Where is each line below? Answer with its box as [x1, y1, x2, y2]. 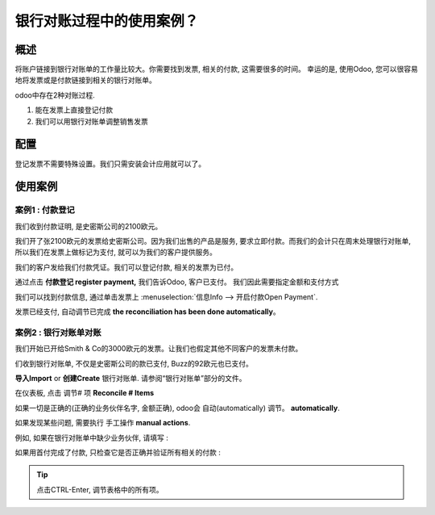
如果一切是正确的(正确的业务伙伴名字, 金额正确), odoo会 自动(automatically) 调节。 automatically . [14, 403, 340, 412]
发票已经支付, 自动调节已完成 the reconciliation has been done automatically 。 [14, 307, 281, 316]
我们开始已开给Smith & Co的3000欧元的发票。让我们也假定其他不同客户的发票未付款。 [14, 344, 303, 354]
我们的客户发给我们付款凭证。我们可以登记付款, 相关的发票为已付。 [14, 262, 238, 272]
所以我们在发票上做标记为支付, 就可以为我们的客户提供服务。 [14, 247, 217, 257]
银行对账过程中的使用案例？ [14, 12, 199, 30]
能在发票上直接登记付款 [35, 105, 113, 115]
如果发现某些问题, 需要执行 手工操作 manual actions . [14, 418, 191, 428]
